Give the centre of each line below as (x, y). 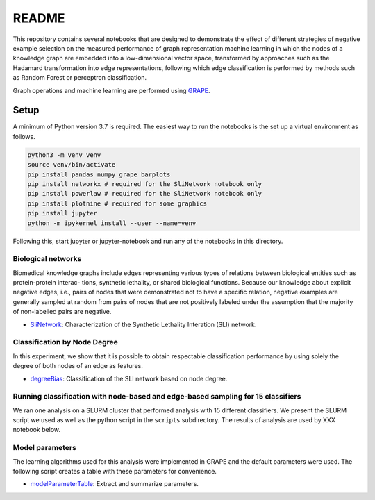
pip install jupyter (62, 213)
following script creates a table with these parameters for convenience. (115, 471)
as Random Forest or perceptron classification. (80, 78)
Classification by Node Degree (65, 342)
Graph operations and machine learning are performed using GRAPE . (112, 90)
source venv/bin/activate (72, 165)
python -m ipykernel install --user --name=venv (112, 223)
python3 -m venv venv (64, 155)
